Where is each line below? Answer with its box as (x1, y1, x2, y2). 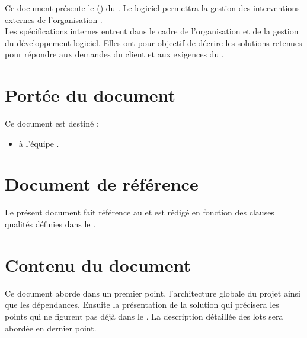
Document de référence (5, 172, 199, 196)
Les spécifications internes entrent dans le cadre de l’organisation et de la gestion (5, 25, 299, 37)
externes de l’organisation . (5, 13, 103, 25)
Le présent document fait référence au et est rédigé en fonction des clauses (5, 206, 274, 218)
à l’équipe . (18, 137, 59, 149)
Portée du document (5, 83, 175, 107)
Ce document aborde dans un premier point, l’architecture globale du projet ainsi (5, 287, 300, 299)
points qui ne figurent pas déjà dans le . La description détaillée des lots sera (5, 310, 283, 322)
